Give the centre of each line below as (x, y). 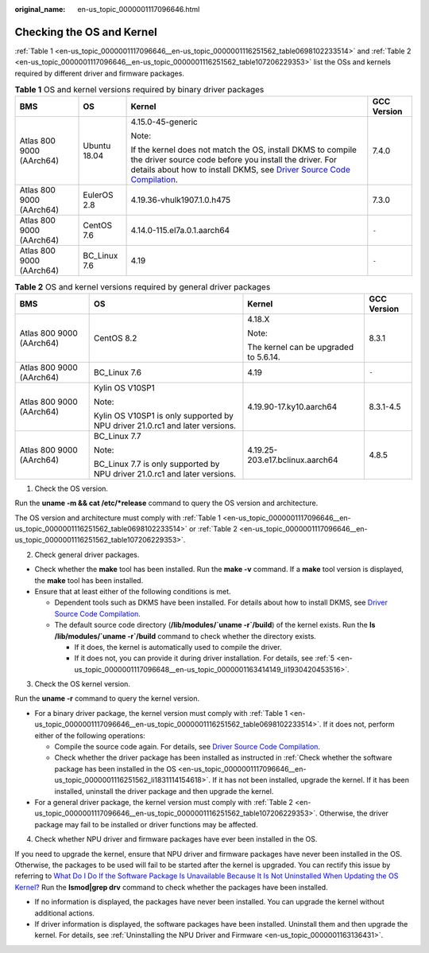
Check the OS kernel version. (83, 684)
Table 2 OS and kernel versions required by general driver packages (143, 286)
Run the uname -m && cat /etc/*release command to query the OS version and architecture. (166, 503)
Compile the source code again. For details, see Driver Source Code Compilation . (187, 747)
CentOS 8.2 (116, 338)
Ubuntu (97, 146)
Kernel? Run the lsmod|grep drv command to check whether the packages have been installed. (172, 887)
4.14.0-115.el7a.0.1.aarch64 (180, 231)
